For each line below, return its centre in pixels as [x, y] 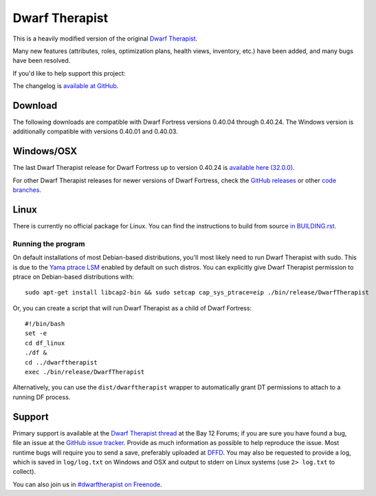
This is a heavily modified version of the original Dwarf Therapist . [105, 39]
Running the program [49, 244]
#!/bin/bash [45, 324]
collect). [24, 472]
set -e [36, 333]
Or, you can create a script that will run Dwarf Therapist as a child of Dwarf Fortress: [132, 308]
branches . [27, 190]
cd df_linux [45, 343]
